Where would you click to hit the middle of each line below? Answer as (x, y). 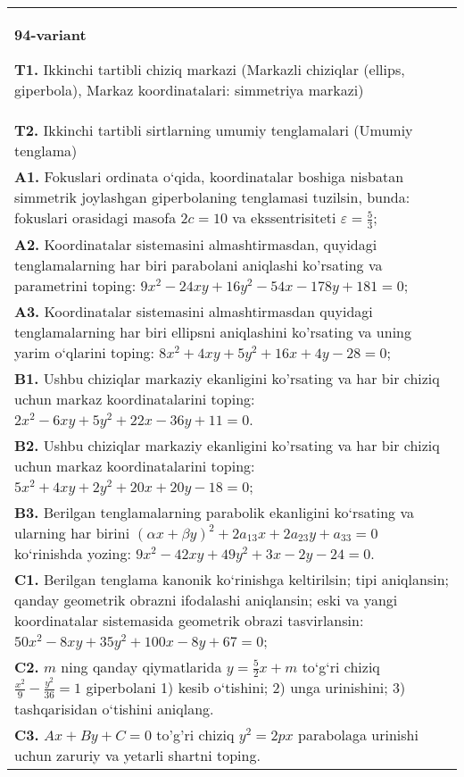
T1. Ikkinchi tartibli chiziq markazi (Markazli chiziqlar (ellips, (210, 69)
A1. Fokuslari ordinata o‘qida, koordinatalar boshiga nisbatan (209, 176)
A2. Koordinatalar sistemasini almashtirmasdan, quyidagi (196, 244)
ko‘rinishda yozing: (73, 553)
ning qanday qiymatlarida (141, 666)
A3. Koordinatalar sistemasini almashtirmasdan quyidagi (194, 311)
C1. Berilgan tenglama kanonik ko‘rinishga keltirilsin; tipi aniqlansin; (232, 579)
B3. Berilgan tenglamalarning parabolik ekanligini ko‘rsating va (214, 512)
